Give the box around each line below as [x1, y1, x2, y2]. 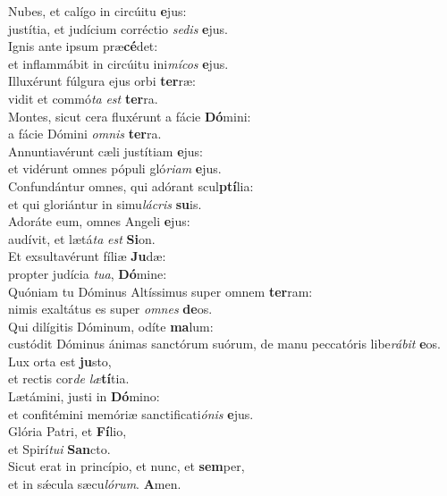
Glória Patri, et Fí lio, [8, 422, 127, 441]
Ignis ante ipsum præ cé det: [8, 37, 158, 55]
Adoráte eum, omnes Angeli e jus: [8, 212, 190, 231]
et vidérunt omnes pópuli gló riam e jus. [8, 159, 222, 178]
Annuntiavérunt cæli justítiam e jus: [8, 141, 204, 160]
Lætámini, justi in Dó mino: [8, 387, 160, 406]
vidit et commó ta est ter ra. [8, 88, 158, 107]
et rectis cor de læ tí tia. [8, 369, 130, 388]
